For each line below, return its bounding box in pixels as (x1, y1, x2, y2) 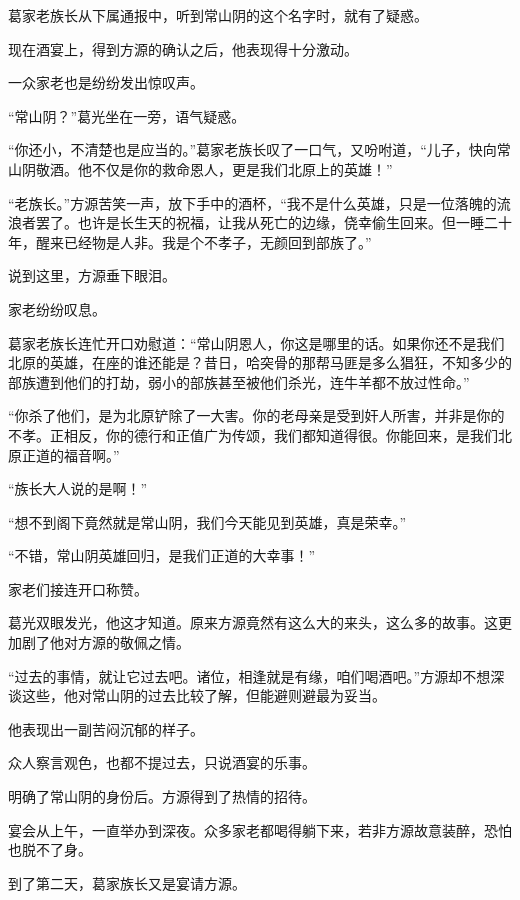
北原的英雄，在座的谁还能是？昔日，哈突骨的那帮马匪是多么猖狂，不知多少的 (8, 352, 512, 373)
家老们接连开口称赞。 (8, 578, 148, 599)
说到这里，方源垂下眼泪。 (8, 265, 176, 286)
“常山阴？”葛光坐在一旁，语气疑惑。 (8, 105, 246, 126)
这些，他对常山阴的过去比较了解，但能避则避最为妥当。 (21, 685, 386, 706)
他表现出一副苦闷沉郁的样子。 (8, 718, 204, 739)
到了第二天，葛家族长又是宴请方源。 (8, 872, 246, 893)
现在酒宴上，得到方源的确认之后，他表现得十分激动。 (8, 38, 358, 59)
